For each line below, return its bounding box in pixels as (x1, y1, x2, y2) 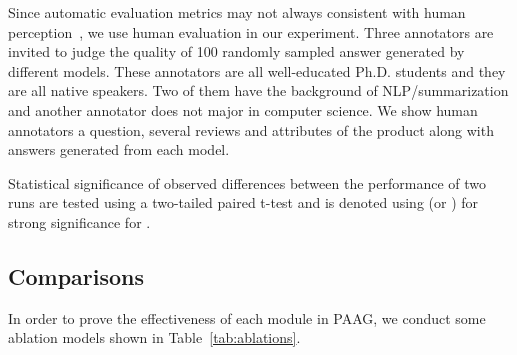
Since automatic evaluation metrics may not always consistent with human (8, 2, 466, 22)
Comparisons (8, 260, 145, 291)
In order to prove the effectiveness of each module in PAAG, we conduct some (8, 307, 486, 328)
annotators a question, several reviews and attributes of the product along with (8, 119, 494, 140)
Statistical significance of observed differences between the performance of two (8, 172, 486, 193)
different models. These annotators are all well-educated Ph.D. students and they (8, 60, 506, 81)
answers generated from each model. (8, 139, 230, 160)
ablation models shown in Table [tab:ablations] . (8, 327, 301, 348)
